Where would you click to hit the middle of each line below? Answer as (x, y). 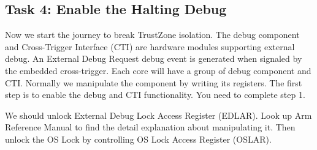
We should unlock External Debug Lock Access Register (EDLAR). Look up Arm (158, 115)
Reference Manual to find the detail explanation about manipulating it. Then (150, 127)
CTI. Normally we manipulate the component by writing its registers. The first (154, 82)
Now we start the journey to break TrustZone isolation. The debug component (152, 35)
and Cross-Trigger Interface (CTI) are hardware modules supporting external (150, 46)
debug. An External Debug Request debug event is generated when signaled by (154, 58)
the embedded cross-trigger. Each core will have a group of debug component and (158, 70)
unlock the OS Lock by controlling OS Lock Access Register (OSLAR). (138, 139)
